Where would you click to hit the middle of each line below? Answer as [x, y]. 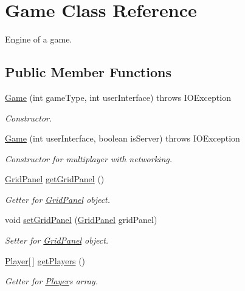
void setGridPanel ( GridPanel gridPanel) [81, 220]
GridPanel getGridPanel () [55, 179]
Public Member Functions [88, 72]
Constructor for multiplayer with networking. [89, 158]
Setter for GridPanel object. [57, 240]
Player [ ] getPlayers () [45, 260]
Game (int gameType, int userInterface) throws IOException [118, 97]
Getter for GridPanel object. [58, 199]
